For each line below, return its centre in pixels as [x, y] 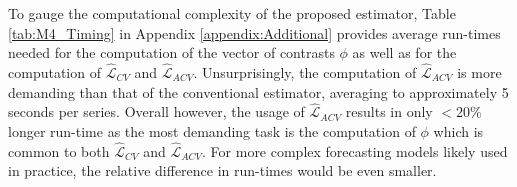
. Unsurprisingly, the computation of [305, 72]
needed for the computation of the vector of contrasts [171, 52]
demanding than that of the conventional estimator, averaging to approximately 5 [258, 91]
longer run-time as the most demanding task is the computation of [212, 131]
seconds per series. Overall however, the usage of [156, 111]
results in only [389, 111]
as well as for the [404, 52]
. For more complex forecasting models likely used [355, 150]
